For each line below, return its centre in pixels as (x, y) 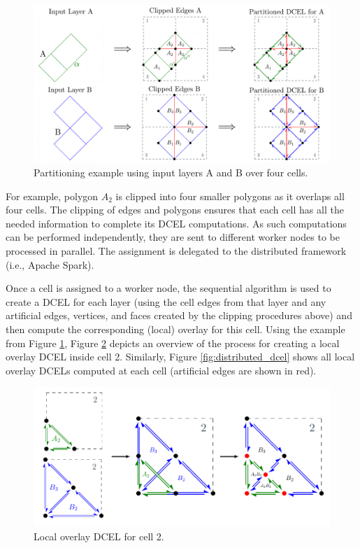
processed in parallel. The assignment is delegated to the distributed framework (176, 250)
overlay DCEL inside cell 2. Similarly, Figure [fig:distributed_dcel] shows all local (180, 357)
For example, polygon (52, 196)
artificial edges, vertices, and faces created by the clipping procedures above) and (179, 315)
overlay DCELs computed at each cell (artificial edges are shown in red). (161, 370)
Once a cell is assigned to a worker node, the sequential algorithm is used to (168, 288)
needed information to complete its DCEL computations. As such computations (176, 223)
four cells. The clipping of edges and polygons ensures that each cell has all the (175, 210)
